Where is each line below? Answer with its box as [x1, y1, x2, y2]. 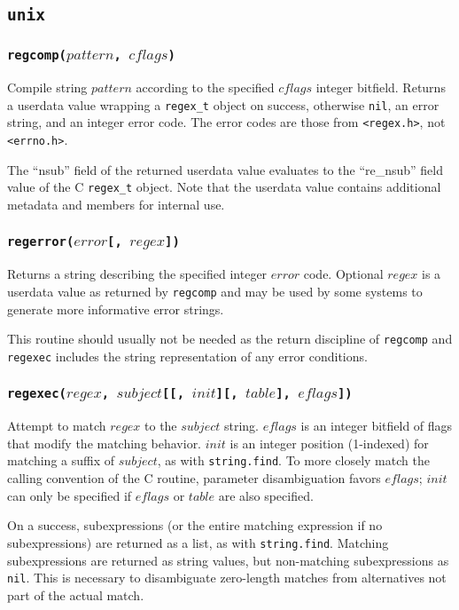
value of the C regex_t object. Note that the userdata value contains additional [7, 178, 441, 196]
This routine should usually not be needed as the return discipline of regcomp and [7, 329, 453, 348]
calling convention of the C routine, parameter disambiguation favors [7, 469, 381, 487]
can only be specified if [7, 486, 132, 504]
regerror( [7, 234, 74, 250]
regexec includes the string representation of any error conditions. [7, 346, 368, 365]
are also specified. [218, 486, 314, 504]
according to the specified [136, 78, 275, 97]
